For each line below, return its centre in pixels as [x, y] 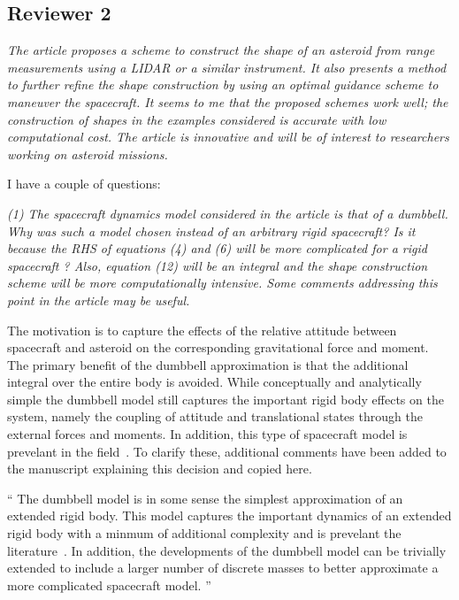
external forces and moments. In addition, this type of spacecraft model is [207, 434]
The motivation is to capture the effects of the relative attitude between [202, 330]
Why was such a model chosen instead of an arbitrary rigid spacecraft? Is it [211, 231]
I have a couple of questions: [84, 184]
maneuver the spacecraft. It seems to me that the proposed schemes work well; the [228, 101]
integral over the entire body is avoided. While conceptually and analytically [214, 382]
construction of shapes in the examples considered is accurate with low [197, 119]
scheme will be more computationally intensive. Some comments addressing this [222, 283]
